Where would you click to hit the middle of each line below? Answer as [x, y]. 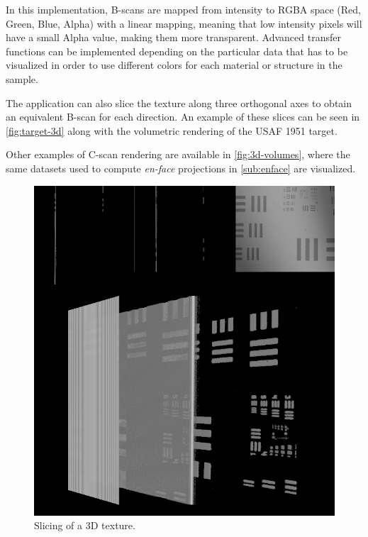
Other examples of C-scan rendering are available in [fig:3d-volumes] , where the [178, 154]
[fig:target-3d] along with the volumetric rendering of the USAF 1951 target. [172, 130]
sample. [22, 78]
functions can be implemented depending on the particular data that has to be [177, 51]
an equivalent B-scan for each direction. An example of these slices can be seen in [183, 117]
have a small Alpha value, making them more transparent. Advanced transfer [173, 37]
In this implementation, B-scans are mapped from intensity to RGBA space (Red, [184, 9]
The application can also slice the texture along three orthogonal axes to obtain [179, 103]
